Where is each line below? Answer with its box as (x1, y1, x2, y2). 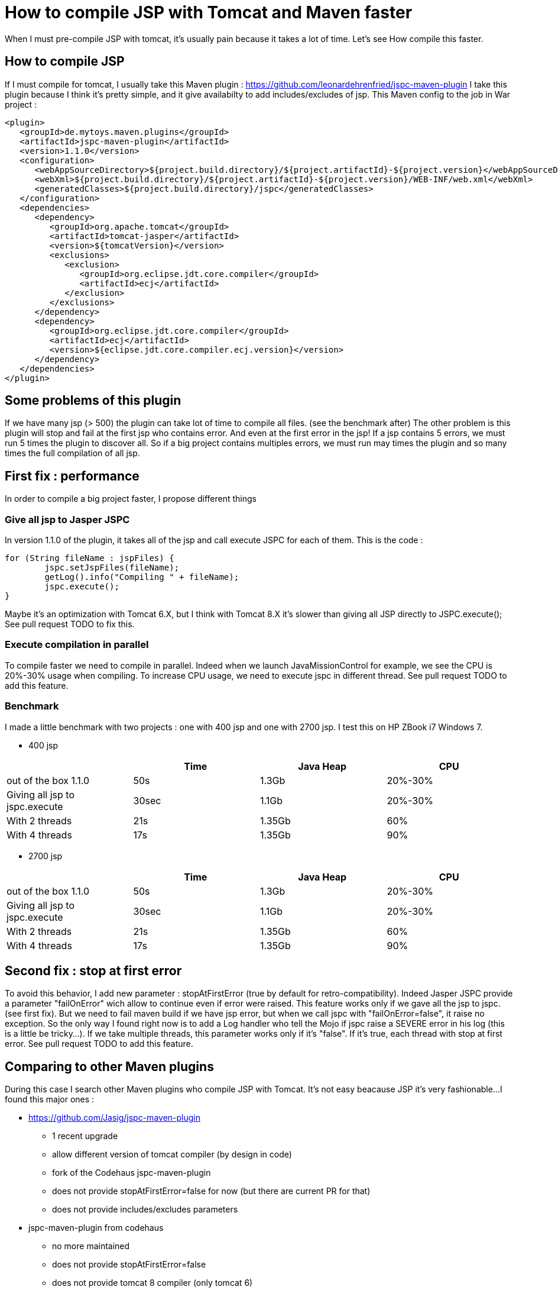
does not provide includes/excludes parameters (52, 1204, 238, 1215)
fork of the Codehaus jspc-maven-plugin (52, 1168, 211, 1178)
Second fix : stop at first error (5, 963, 182, 978)
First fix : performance (5, 468, 139, 483)
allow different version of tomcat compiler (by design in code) (52, 1149, 292, 1160)
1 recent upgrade (52, 1131, 118, 1141)
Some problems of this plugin (5, 393, 181, 408)
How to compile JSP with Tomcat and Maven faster (5, 2, 413, 22)
